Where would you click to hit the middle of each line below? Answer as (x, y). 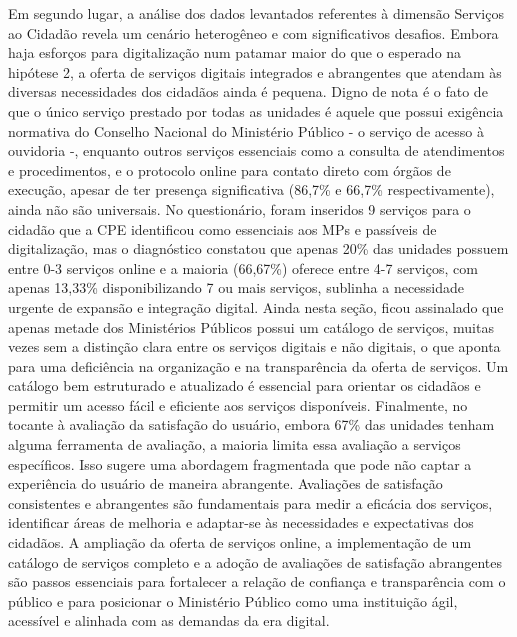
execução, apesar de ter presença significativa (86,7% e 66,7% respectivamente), (251, 189)
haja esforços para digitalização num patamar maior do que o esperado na (235, 52)
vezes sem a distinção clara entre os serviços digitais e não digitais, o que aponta (254, 346)
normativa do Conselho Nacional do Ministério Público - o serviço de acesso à (246, 130)
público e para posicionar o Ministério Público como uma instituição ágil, (233, 600)
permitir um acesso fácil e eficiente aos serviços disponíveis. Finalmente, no (238, 404)
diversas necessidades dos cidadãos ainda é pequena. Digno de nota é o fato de (248, 91)
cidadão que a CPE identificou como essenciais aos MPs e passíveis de (222, 228)
